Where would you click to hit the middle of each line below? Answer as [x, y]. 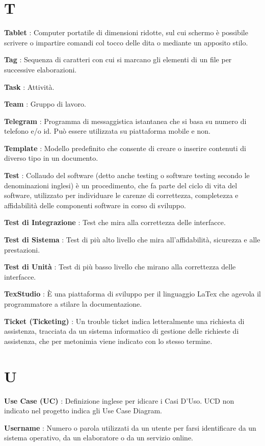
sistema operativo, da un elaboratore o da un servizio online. [99, 438]
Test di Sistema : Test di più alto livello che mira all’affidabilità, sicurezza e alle [132, 240]
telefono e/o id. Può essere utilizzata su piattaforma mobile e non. [107, 131]
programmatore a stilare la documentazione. [73, 304]
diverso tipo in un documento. [51, 158]
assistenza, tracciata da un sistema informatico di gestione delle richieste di [122, 331]
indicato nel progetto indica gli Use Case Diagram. [83, 411]
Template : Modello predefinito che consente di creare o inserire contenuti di [125, 148]
